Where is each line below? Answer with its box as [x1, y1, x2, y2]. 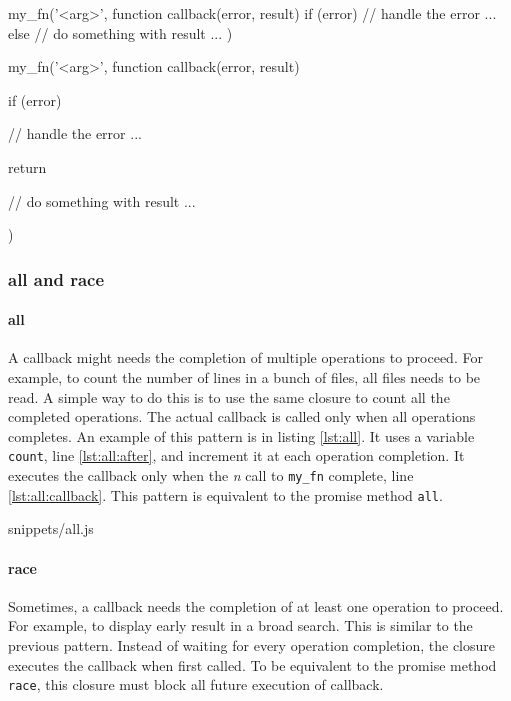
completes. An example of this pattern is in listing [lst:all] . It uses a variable [8, 425, 475, 446]
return [8, 156, 47, 177]
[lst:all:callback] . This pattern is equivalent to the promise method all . [8, 484, 443, 505]
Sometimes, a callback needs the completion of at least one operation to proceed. [8, 595, 504, 616]
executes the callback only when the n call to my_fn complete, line [8, 465, 414, 486]
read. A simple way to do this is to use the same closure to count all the [8, 386, 450, 407]
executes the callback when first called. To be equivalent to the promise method [8, 654, 497, 675]
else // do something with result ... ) [8, 22, 233, 43]
